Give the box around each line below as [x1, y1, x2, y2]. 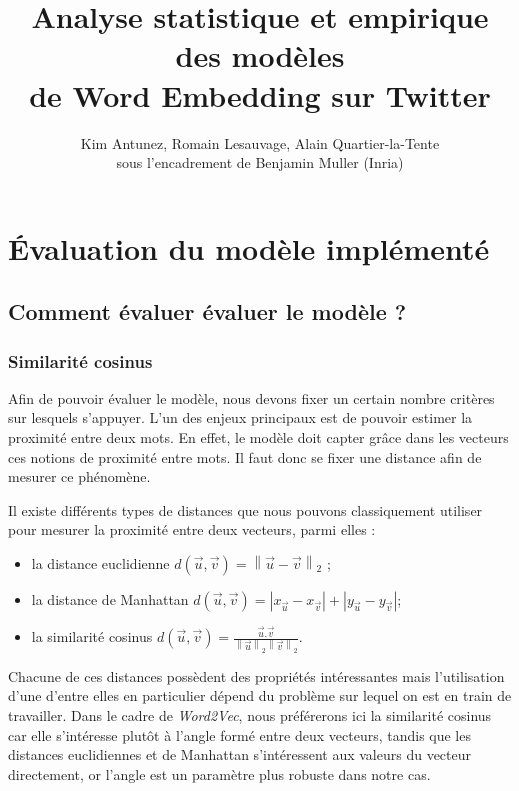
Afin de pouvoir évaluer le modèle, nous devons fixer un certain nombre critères [8, 387, 495, 408]
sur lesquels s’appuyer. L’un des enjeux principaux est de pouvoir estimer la [8, 407, 473, 428]
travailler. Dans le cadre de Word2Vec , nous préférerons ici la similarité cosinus [8, 704, 492, 725]
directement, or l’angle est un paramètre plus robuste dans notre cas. [8, 763, 431, 784]
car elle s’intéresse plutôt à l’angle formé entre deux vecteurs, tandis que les [8, 724, 471, 745]
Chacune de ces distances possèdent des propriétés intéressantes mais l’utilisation [8, 665, 505, 686]
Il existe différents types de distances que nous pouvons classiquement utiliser [8, 499, 483, 520]
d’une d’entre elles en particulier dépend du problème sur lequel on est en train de [8, 685, 512, 706]
